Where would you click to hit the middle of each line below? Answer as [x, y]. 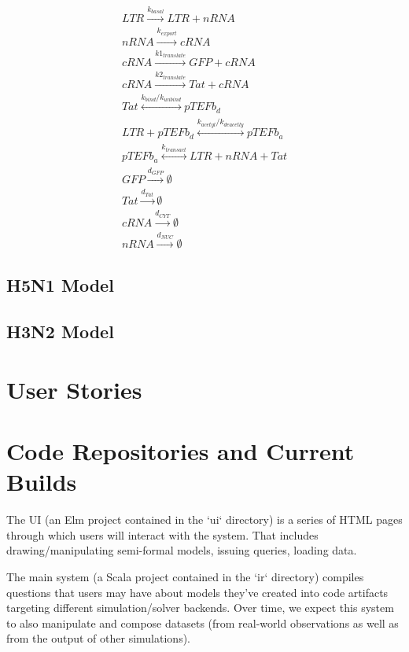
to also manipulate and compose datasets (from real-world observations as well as [203, 623]
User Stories [74, 389]
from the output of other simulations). [98, 638]
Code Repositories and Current [181, 451]
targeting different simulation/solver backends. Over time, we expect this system [200, 608]
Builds [42, 482]
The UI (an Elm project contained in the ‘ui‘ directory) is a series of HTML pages [204, 519]
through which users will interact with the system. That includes [162, 534]
